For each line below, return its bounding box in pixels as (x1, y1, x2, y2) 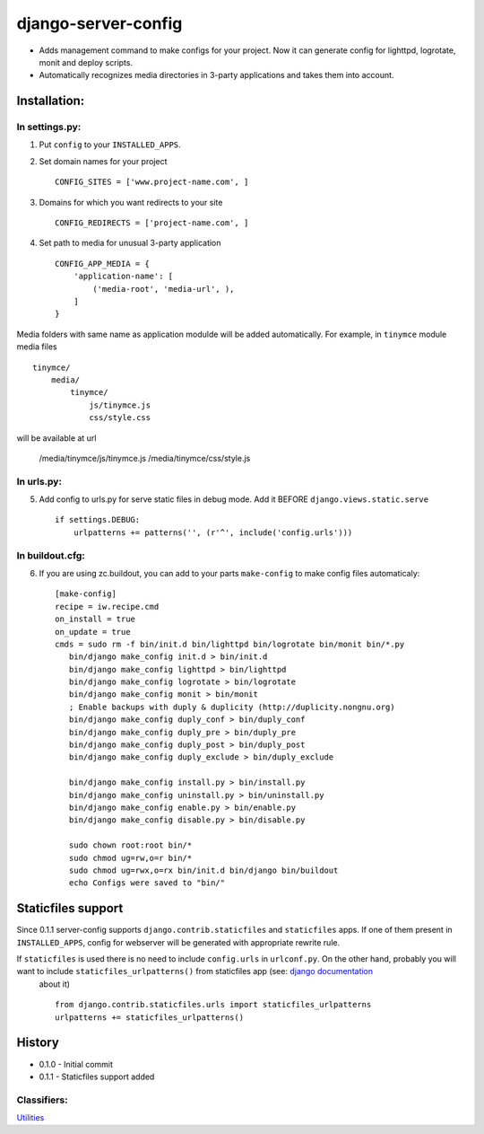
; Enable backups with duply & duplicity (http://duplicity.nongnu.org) (68, 701, 395, 712)
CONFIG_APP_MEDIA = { (55, 259, 150, 268)
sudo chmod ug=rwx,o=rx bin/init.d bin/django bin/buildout (68, 865, 339, 875)
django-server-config (16, 13, 183, 33)
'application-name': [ (73, 271, 174, 282)
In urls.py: (16, 475, 63, 488)
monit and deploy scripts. (39, 57, 134, 67)
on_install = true (55, 614, 136, 624)
